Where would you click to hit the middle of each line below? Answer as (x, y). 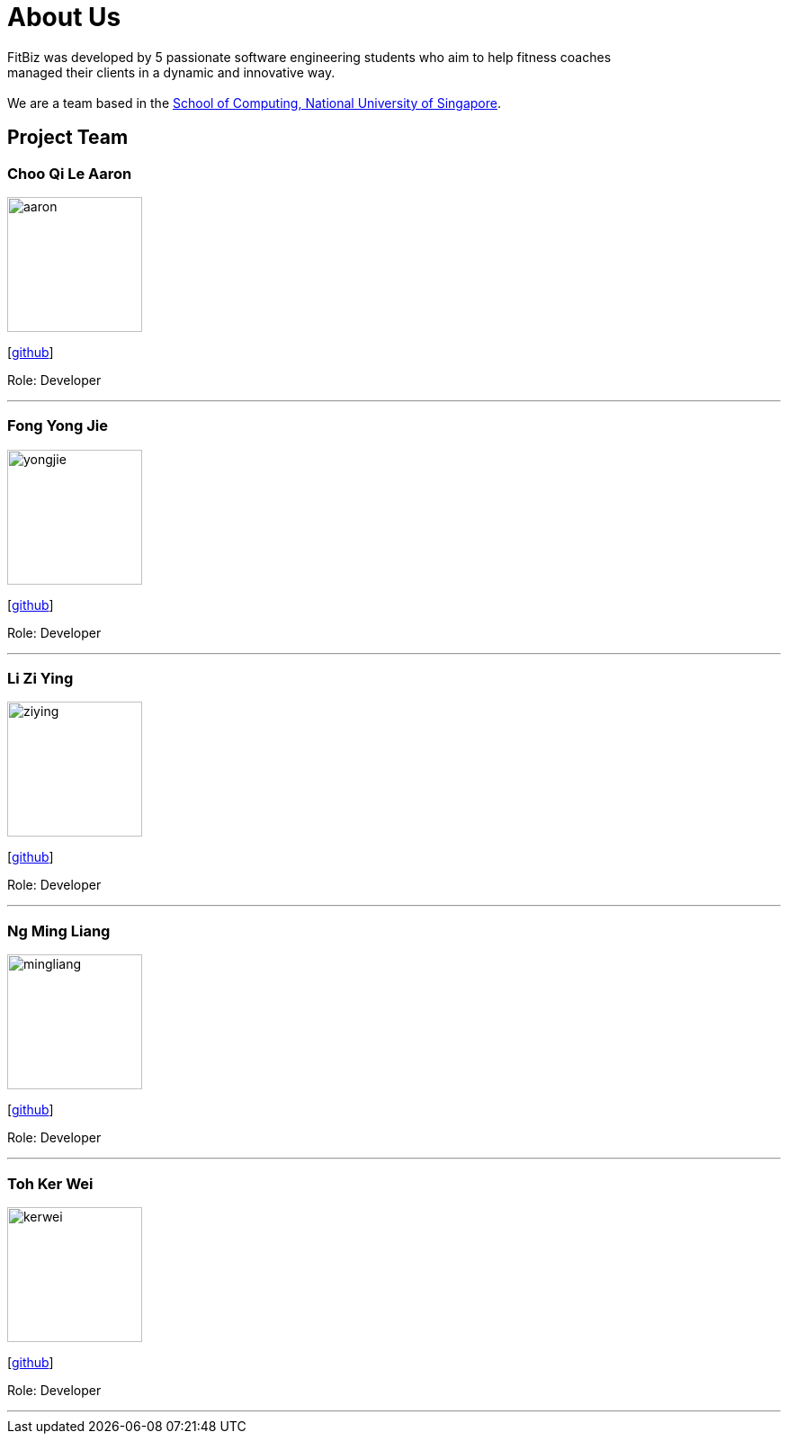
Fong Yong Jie (58, 426)
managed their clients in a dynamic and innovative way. (171, 72)
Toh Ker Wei (50, 1183)
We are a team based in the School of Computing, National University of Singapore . (255, 103)
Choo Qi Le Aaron (70, 173)
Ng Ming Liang (59, 931)
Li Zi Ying (40, 679)
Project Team (68, 138)
